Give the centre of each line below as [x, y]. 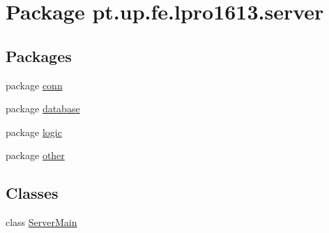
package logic [34, 131]
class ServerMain [41, 222]
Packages [39, 55]
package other [35, 155]
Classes [32, 193]
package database [43, 108]
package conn [34, 85]
